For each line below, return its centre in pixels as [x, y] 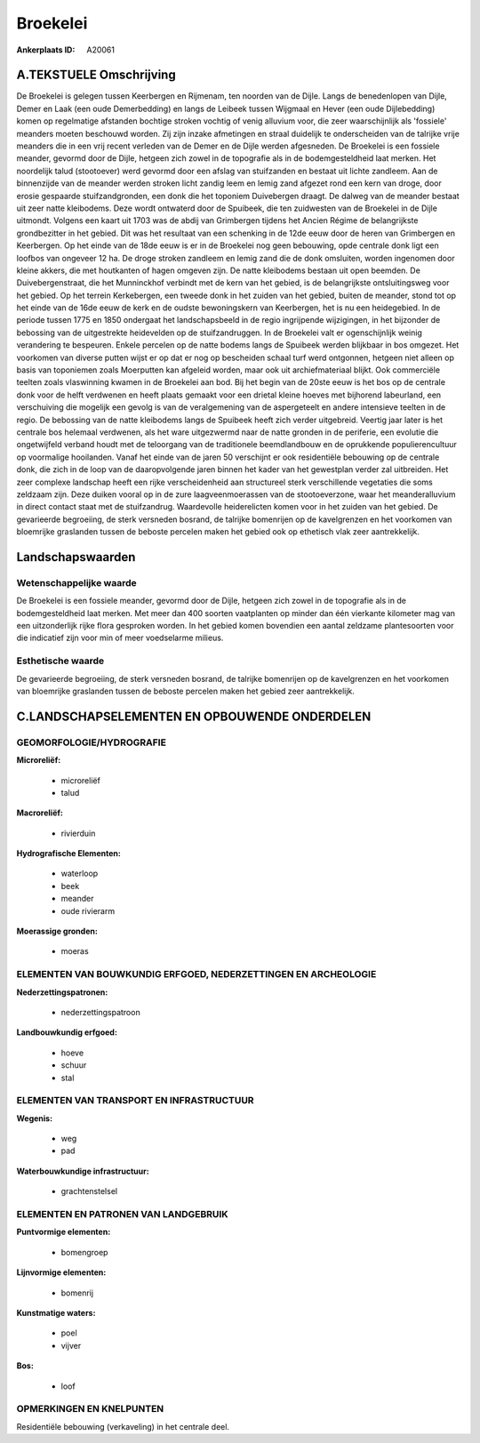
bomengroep [84, 1252]
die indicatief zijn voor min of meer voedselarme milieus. [120, 638]
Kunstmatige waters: [56, 1312]
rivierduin [78, 833]
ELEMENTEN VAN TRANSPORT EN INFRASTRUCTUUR [135, 1101]
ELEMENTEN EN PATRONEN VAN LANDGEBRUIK [122, 1214]
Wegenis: [35, 1118]
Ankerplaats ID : [46, 50]
